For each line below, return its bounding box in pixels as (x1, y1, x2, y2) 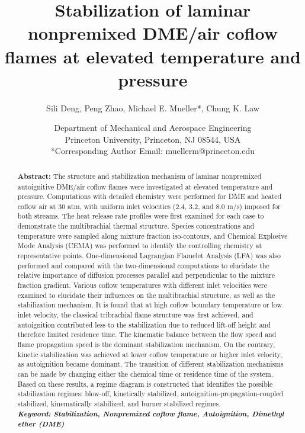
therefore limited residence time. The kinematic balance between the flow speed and (17, 329, 277, 339)
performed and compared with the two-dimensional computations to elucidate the (17, 260, 269, 270)
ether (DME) (17, 418, 65, 429)
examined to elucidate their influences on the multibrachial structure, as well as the (17, 290, 275, 300)
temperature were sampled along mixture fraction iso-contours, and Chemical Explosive (17, 230, 288, 240)
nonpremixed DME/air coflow (28, 21, 278, 45)
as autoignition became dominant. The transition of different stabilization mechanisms (17, 359, 284, 369)
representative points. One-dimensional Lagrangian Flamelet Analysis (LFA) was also (17, 251, 281, 261)
